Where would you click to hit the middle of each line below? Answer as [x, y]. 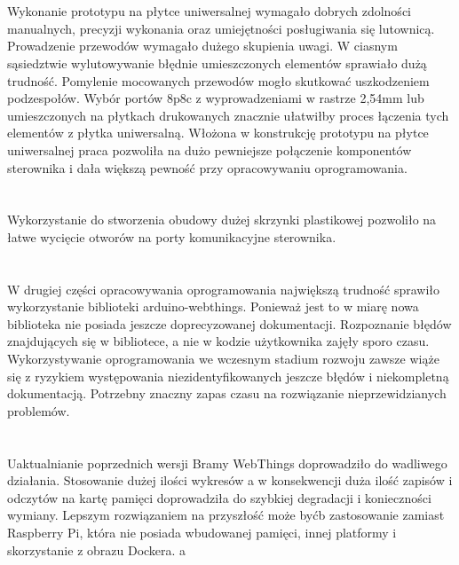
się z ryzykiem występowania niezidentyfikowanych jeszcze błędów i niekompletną [228, 376]
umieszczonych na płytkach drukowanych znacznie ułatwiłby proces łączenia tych [228, 115]
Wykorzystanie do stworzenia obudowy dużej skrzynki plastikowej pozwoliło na [222, 220]
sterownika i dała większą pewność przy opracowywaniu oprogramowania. [207, 167]
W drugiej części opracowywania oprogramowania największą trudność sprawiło [224, 289]
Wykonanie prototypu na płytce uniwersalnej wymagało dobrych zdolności [209, 11]
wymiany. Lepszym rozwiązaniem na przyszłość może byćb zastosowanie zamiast [226, 515]
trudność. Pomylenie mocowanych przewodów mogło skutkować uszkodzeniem [218, 80]
